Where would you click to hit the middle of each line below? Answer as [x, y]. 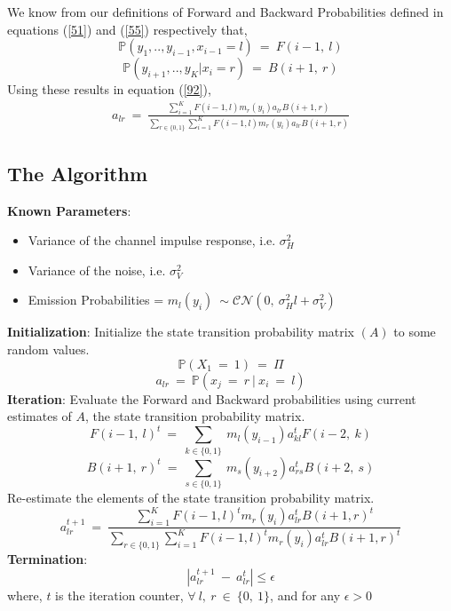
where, [25, 595]
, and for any [305, 595]
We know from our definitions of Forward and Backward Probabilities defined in [225, 12]
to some [415, 332]
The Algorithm [78, 173]
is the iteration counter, [119, 595]
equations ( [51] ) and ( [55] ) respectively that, [127, 29]
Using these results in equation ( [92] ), [109, 89]
